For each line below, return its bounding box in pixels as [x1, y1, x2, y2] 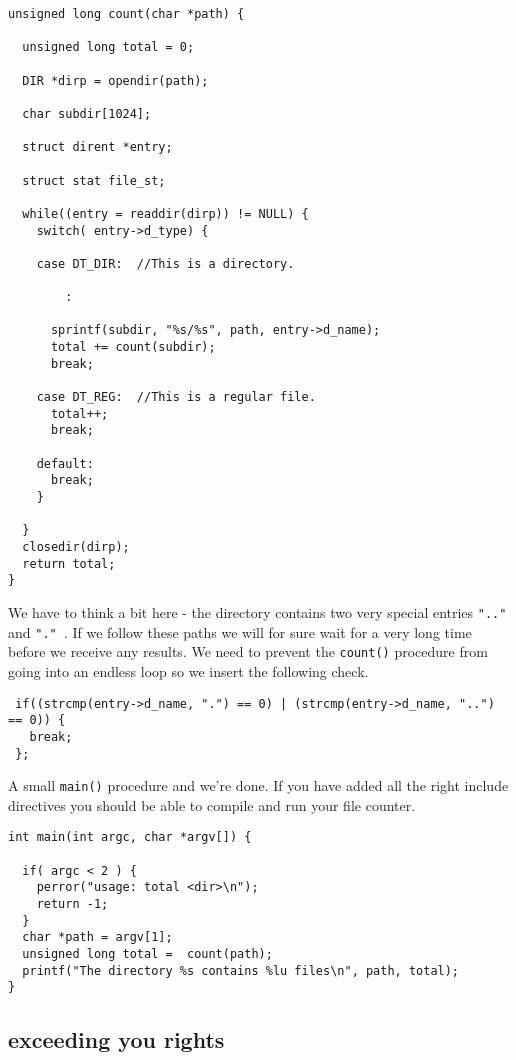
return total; [22, 556, 116, 571]
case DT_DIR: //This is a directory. [36, 256, 295, 271]
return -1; [36, 897, 109, 912]
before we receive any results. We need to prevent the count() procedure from [8, 641, 488, 662]
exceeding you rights [8, 1024, 225, 1055]
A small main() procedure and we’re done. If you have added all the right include [8, 775, 509, 796]
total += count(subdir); [50, 340, 216, 355]
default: [36, 456, 94, 471]
